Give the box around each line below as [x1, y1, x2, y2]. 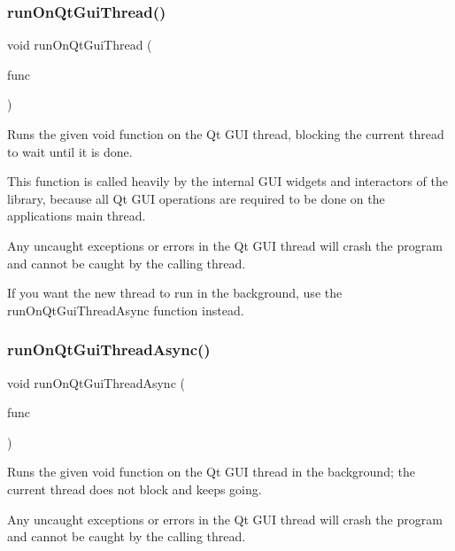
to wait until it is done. [7, 142, 133, 160]
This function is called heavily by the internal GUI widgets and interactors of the [7, 172, 448, 190]
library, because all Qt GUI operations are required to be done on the [7, 189, 385, 207]
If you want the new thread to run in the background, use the [7, 283, 343, 302]
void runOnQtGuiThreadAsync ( [7, 373, 185, 392]
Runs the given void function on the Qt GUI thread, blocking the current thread [7, 125, 444, 143]
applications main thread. [7, 206, 146, 225]
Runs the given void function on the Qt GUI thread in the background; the [7, 462, 415, 481]
